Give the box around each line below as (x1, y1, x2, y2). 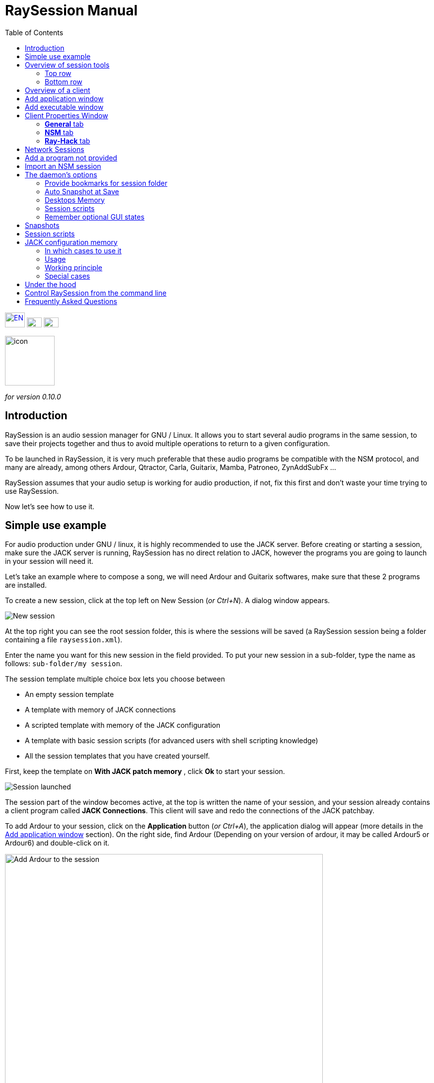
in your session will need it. (5, 557, 94, 566)
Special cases (45, 271, 90, 280)
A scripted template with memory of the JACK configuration (25, 721, 220, 730)
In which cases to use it (45, 246, 122, 255)
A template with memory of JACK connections (25, 705, 176, 714)
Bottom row (45, 77, 82, 86)
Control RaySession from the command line (25, 288, 167, 297)
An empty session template (25, 690, 114, 699)
